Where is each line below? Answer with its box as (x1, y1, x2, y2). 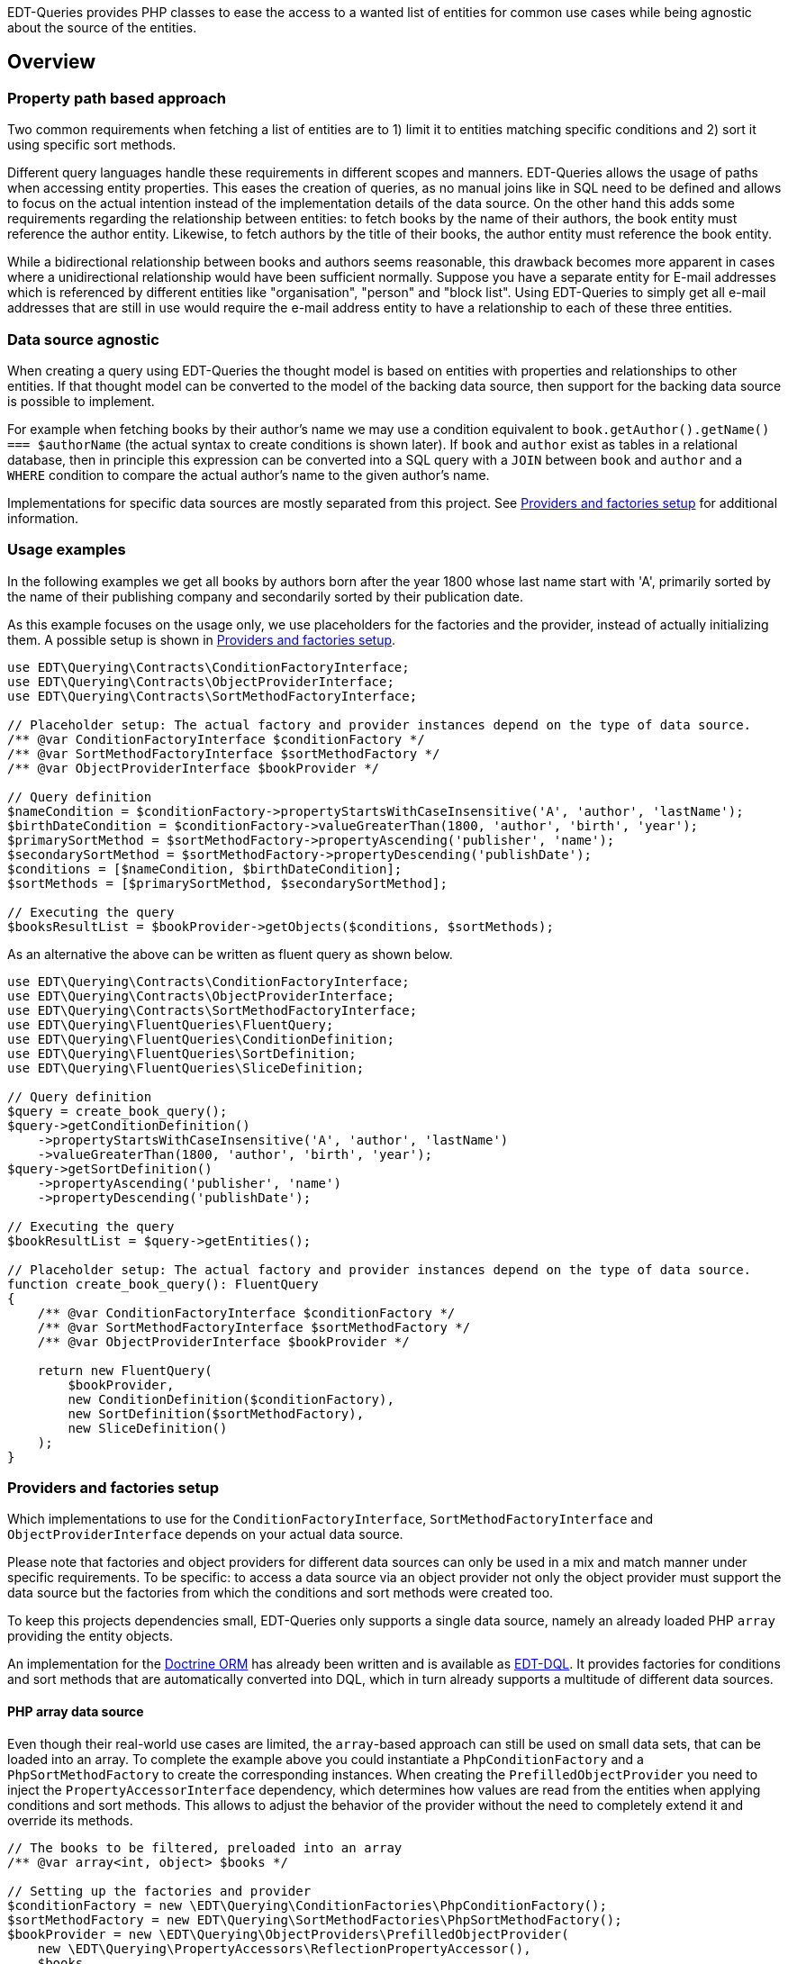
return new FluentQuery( (37, 1362, 213, 1378)
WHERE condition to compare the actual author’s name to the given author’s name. (7, 466, 490, 483)
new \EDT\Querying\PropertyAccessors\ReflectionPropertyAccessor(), (37, 1941, 531, 1956)
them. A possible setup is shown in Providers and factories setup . (7, 631, 396, 647)
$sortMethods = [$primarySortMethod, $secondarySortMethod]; (7, 875, 448, 891)
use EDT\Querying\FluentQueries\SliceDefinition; (7, 1060, 365, 1075)
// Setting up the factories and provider (7, 1883, 312, 1898)
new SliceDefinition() (68, 1420, 228, 1435)
